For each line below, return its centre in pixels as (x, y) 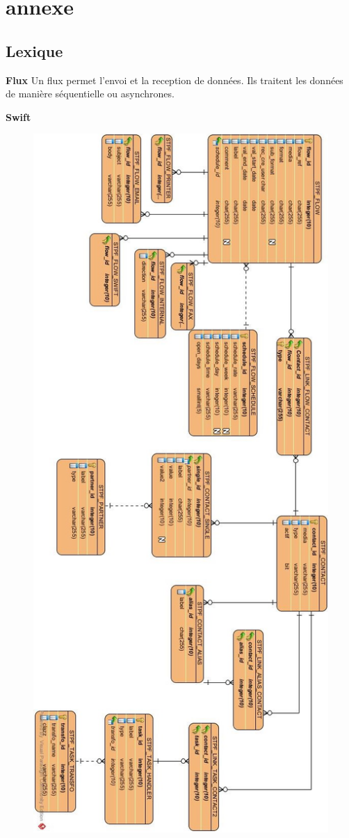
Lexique (34, 50)
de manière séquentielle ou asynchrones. (90, 94)
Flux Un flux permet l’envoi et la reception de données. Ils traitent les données (174, 80)
